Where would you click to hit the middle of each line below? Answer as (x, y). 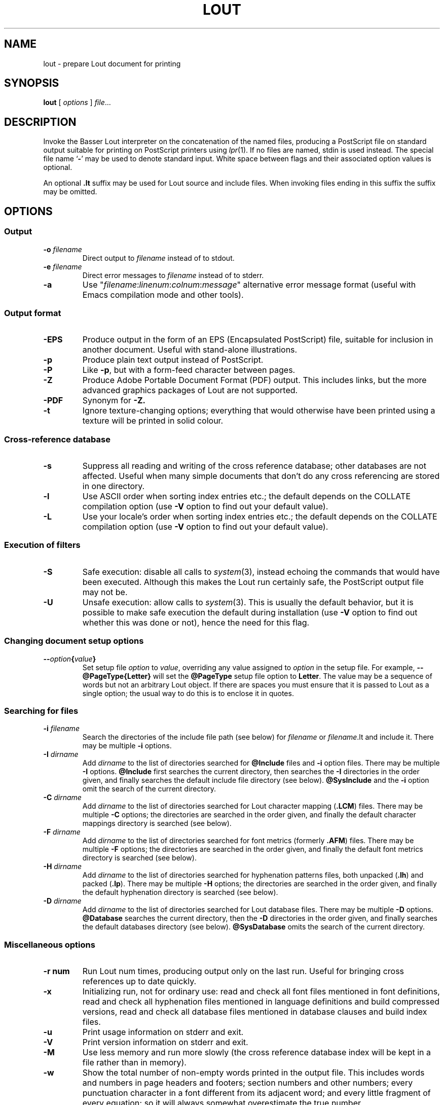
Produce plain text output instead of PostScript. (173, 360)
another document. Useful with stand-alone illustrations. (190, 350)
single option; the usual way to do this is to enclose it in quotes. (188, 693)
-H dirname (63, 867)
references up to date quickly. (139, 981)
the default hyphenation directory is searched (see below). (180, 892)
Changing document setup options (74, 641)
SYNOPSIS (32, 83)
